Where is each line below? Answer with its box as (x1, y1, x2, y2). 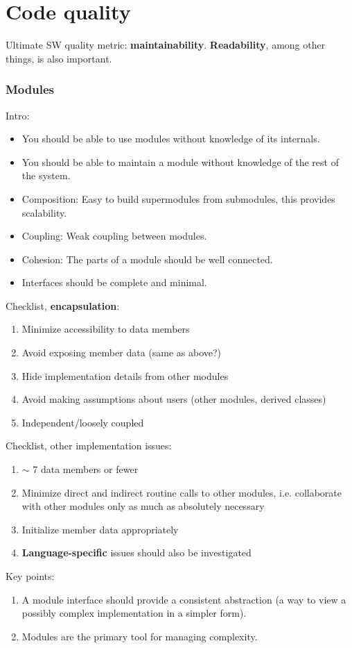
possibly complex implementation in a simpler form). (21, 606, 247, 620)
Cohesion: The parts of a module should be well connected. (21, 251, 273, 266)
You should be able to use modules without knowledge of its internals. (21, 131, 320, 146)
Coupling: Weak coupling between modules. (21, 229, 207, 243)
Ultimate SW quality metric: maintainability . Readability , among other (6, 38, 326, 52)
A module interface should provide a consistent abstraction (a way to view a (21, 592, 346, 606)
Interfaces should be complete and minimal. (21, 275, 207, 290)
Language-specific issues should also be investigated (21, 545, 252, 560)
